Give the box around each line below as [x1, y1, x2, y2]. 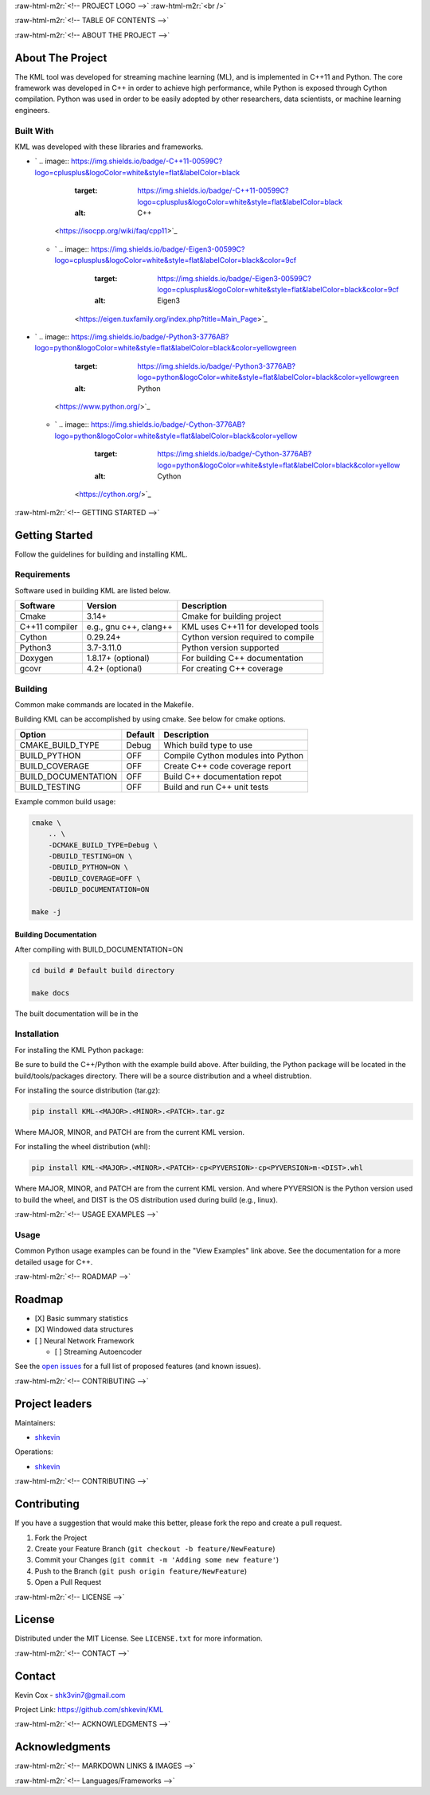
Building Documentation [14, 930, 97, 940]
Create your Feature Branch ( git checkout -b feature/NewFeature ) [34, 1543, 276, 1553]
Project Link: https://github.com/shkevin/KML [14, 1705, 164, 1715]
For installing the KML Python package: [14, 1045, 144, 1054]
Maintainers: [14, 1418, 56, 1427]
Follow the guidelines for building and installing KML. [14, 549, 188, 559]
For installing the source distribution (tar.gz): [14, 1085, 161, 1095]
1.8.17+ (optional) [86, 653, 150, 664]
